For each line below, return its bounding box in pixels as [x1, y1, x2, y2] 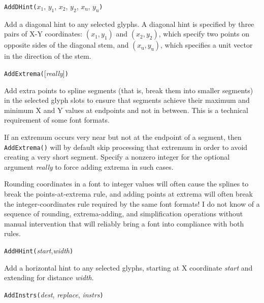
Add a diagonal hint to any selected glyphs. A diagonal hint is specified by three [4, 18, 254, 29]
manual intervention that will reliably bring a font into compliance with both [4, 218, 244, 229]
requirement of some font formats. [4, 115, 110, 125]
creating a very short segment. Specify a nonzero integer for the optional [4, 151, 230, 162]
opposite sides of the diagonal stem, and [4, 40, 129, 50]
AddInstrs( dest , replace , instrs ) [4, 289, 104, 299]
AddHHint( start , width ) [4, 245, 74, 256]
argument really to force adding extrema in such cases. [4, 161, 174, 172]
